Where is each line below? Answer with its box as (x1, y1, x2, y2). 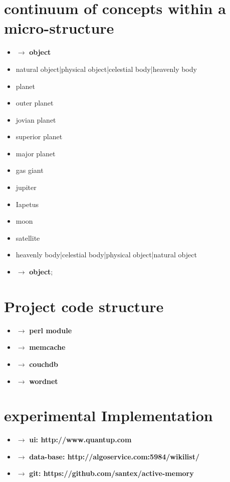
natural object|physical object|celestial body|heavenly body (16, 63, 197, 74)
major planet (16, 148, 56, 158)
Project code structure (4, 296, 164, 316)
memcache (29, 342, 66, 352)
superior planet (16, 131, 63, 142)
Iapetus (16, 199, 39, 209)
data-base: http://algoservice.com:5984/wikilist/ (29, 451, 199, 461)
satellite (16, 232, 40, 243)
